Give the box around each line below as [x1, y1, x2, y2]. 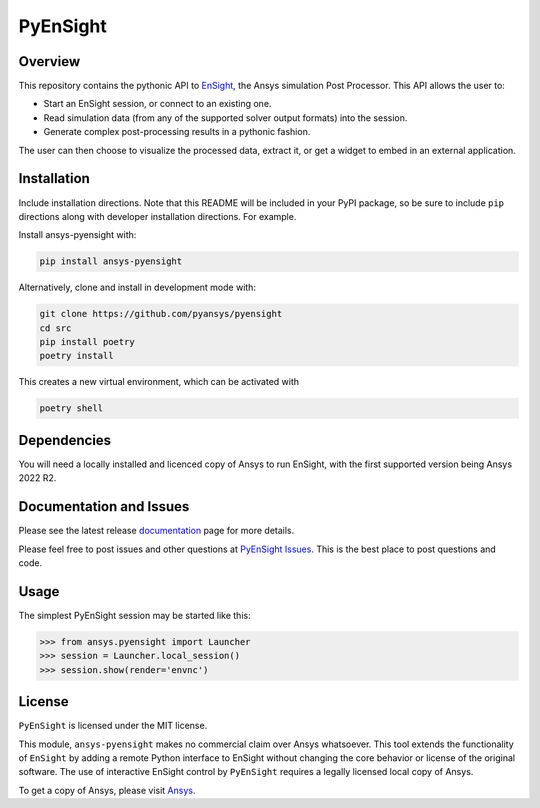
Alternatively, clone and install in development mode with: [18, 281, 257, 294]
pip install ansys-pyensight [39, 256, 183, 267]
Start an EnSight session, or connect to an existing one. [43, 98, 272, 110]
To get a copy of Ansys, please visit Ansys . [18, 784, 196, 796]
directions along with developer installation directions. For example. [18, 210, 297, 222]
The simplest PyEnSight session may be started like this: [18, 609, 251, 621]
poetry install [39, 350, 114, 362]
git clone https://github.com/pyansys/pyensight [39, 308, 283, 320]
